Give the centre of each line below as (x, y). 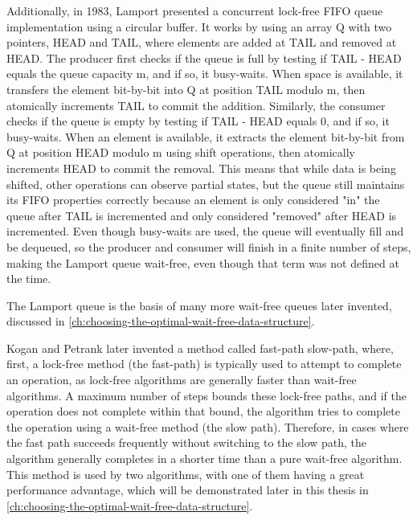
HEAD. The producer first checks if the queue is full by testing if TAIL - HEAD (204, 57)
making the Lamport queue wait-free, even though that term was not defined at (203, 262)
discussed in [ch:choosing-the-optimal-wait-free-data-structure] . (161, 321)
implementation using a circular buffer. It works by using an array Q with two (199, 26)
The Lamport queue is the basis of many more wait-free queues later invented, (199, 305)
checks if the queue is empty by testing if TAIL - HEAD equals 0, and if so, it (198, 121)
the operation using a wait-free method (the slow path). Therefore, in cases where (208, 426)
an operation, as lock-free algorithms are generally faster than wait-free (182, 380)
